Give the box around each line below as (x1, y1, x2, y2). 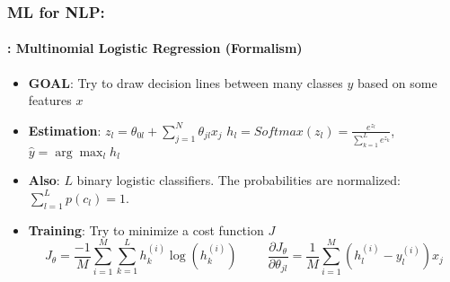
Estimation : (28, 120, 101, 139)
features (28, 91, 72, 110)
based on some (357, 73, 437, 92)
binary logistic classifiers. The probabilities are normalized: (76, 171, 401, 189)
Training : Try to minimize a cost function (28, 220, 264, 239)
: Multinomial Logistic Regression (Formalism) (7, 39, 303, 57)
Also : (28, 171, 60, 189)
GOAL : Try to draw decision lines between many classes (28, 73, 343, 92)
